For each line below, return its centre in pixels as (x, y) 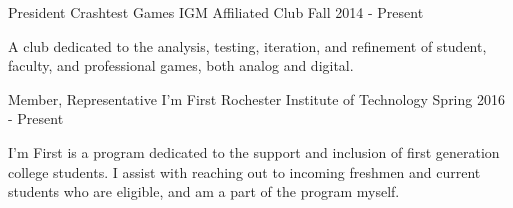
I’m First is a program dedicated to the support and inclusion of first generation (254, 151)
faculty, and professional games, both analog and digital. (181, 65)
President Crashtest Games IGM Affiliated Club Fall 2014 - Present (216, 12)
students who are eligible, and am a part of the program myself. (204, 191)
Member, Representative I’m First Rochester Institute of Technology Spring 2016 (256, 98)
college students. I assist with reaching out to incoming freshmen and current (244, 171)
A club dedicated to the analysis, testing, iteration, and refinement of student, (247, 45)
